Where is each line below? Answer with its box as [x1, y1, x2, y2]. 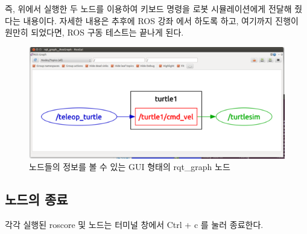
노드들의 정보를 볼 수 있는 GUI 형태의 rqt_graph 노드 [29, 160, 230, 173]
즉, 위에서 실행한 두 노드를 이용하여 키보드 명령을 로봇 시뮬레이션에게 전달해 [5, 2, 292, 14]
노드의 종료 [5, 190, 68, 209]
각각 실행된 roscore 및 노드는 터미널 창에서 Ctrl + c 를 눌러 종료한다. [5, 218, 264, 231]
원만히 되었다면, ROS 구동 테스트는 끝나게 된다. [5, 26, 184, 39]
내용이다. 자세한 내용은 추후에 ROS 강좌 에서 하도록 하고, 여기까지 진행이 [23, 14, 299, 27]
